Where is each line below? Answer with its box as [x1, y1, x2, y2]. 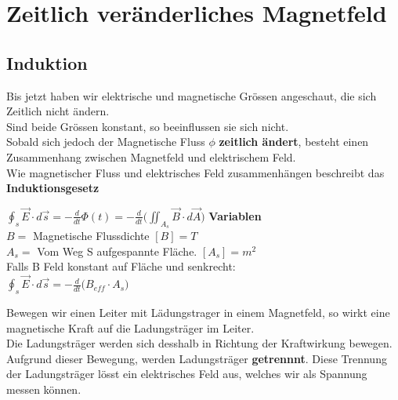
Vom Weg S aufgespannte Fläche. [37, 242, 197, 259]
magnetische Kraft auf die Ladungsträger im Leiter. [6, 319, 255, 336]
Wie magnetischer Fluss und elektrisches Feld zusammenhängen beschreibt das [6, 164, 385, 180]
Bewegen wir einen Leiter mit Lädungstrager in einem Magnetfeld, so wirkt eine [6, 304, 390, 320]
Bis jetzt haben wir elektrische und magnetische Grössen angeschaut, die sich [6, 87, 377, 104]
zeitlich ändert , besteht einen [219, 133, 369, 150]
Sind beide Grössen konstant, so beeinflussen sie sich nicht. [6, 118, 289, 134]
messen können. [6, 380, 81, 397]
